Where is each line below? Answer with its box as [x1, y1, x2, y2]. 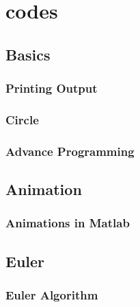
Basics [5, 43, 51, 65]
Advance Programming [5, 142, 135, 159]
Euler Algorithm [5, 286, 98, 304]
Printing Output [5, 80, 98, 97]
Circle [5, 111, 39, 128]
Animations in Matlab [5, 214, 130, 231]
